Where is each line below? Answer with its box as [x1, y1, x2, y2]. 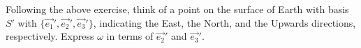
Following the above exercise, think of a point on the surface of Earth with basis [6, 2, 349, 16]
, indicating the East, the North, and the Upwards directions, [93, 15, 356, 29]
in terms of [106, 29, 154, 43]
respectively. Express [6, 29, 94, 43]
